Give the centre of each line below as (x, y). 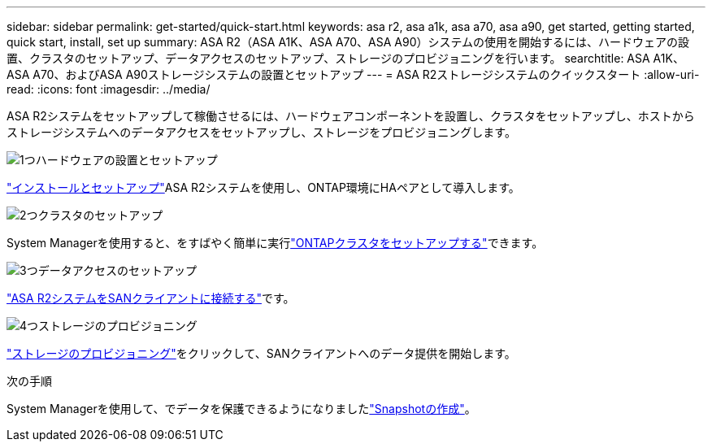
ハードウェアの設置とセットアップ (126, 160)
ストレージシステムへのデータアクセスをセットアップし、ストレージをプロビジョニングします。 (261, 132)
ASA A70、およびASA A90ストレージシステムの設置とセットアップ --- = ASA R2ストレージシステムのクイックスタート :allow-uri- (353, 74)
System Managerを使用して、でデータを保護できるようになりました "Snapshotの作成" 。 (241, 409)
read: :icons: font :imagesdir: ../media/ (109, 89)
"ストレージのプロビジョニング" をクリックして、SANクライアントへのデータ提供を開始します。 (261, 353)
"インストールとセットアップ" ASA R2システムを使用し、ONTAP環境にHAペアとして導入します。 (263, 187)
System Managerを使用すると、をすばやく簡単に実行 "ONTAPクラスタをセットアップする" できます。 (275, 243)
